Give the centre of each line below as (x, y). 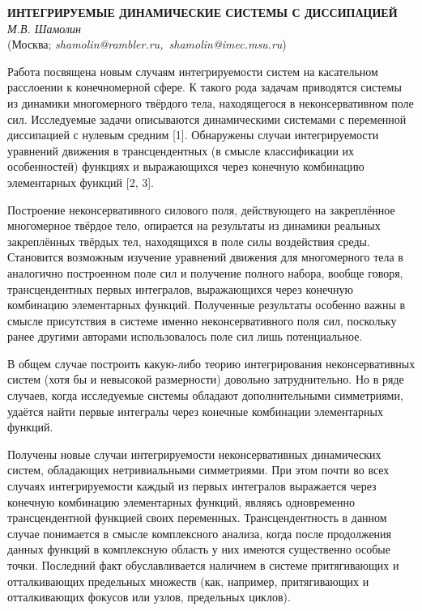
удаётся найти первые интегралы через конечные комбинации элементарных (195, 411)
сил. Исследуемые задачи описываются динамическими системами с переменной (207, 119)
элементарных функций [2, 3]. (81, 182)
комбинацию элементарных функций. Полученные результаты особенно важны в (207, 305)
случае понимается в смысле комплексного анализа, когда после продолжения (200, 533)
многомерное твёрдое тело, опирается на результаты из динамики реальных (194, 225)
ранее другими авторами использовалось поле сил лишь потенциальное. (185, 336)
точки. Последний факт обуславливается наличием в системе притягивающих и (203, 565)
